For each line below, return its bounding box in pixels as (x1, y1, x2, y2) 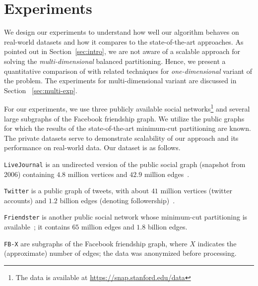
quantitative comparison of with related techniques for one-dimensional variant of (4, 65, 252, 76)
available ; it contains (4, 222, 70, 232)
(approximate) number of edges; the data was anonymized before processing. (4, 248, 237, 258)
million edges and (81, 222, 134, 232)
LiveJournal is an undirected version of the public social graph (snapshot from (4, 159, 246, 169)
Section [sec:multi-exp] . (4, 85, 77, 95)
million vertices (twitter (160, 185, 232, 196)
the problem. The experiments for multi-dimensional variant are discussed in (4, 75, 237, 86)
